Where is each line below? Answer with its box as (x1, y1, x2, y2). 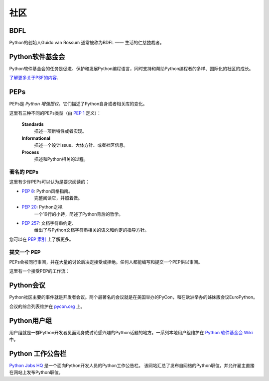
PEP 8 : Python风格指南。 (21, 188, 73, 194)
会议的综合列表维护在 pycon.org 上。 (9, 303, 85, 309)
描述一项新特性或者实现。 (34, 128, 87, 134)
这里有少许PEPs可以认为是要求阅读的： (9, 179, 90, 185)
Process (21, 149, 39, 155)
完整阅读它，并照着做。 (34, 194, 82, 201)
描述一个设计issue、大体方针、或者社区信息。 (34, 142, 128, 148)
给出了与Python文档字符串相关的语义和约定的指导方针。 (34, 227, 149, 233)
